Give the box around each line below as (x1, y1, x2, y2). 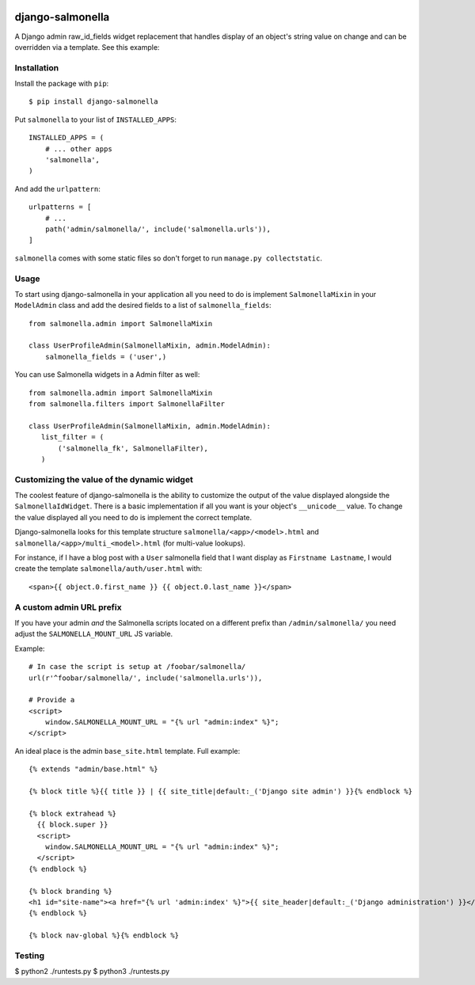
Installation (14, 62, 59, 73)
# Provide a (28, 695, 75, 705)
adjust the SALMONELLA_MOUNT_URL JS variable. (14, 629, 173, 639)
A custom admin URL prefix (14, 602, 122, 613)
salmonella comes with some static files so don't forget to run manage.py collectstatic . (14, 253, 323, 263)
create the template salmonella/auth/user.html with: (14, 564, 203, 573)
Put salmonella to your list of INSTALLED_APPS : (14, 115, 177, 124)
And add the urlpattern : (14, 184, 101, 193)
